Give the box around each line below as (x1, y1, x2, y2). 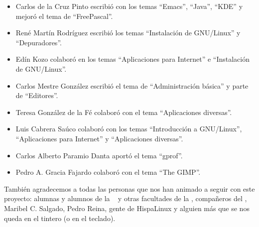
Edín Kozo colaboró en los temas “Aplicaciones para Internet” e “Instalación (15, 54, 250, 64)
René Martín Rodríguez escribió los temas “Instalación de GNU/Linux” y (15, 27, 241, 38)
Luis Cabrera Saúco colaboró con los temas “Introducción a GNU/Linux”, (15, 123, 242, 134)
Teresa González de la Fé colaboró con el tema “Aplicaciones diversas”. (15, 107, 232, 117)
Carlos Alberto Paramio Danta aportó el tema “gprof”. (15, 150, 183, 160)
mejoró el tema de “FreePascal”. (15, 10, 113, 21)
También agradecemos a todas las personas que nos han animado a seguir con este (4, 183, 255, 194)
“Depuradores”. (15, 37, 62, 47)
